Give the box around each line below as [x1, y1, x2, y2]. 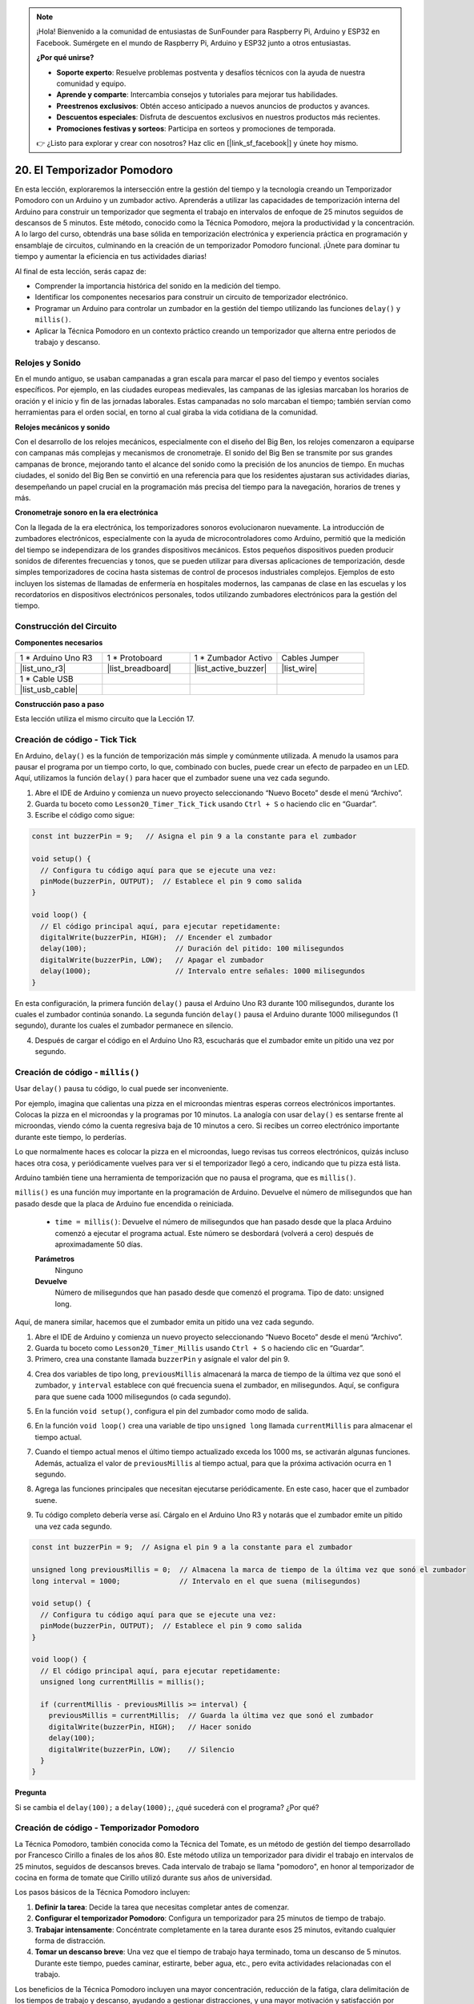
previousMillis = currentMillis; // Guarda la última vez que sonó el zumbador [48, 1711, 374, 1720]
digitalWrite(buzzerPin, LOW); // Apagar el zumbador [40, 955, 264, 964]
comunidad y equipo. [56, 79, 127, 88]
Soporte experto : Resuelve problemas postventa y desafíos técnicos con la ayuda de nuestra [56, 67, 366, 77]
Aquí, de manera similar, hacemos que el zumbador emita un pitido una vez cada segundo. [14, 1317, 315, 1327]
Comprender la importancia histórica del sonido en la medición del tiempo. [34, 281, 281, 290]
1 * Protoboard [106, 652, 163, 663]
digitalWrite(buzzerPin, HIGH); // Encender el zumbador [40, 932, 273, 942]
